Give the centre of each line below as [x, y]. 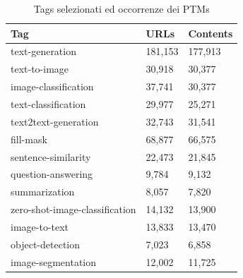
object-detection [45, 244]
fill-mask [29, 139]
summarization [43, 192]
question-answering [52, 174]
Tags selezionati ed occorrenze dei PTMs [121, 8]
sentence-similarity [51, 156]
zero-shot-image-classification [73, 209]
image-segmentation [54, 261]
